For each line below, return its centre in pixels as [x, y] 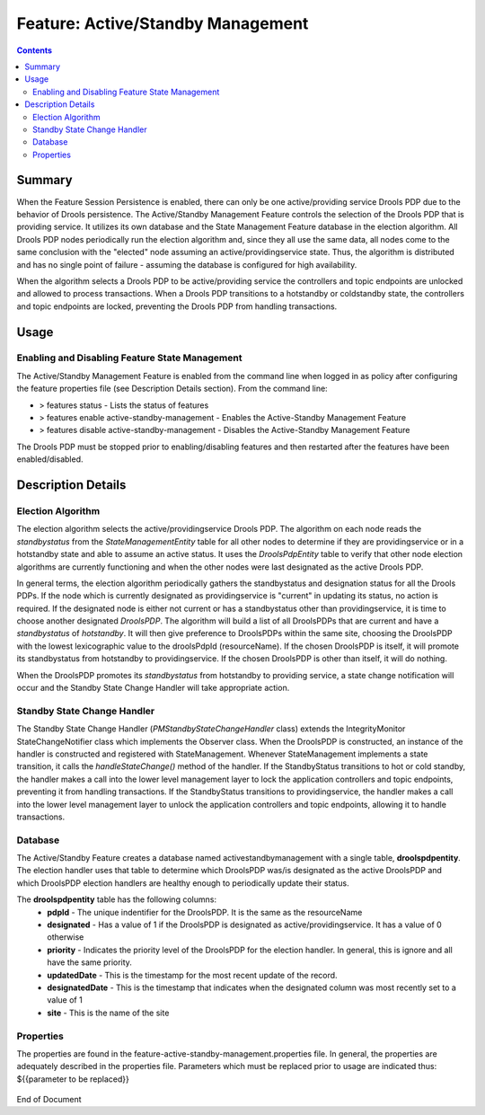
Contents [35, 50]
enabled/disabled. [50, 459]
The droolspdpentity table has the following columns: [117, 899]
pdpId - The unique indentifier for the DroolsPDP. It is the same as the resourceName [205, 912]
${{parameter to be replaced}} [73, 1079]
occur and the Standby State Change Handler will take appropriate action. [153, 688]
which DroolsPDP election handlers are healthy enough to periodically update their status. [183, 883]
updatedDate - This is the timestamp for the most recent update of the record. [192, 975]
